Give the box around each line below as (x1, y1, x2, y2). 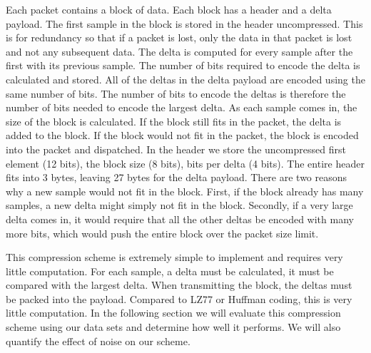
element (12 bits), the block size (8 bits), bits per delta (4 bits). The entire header (6, 155, 365, 170)
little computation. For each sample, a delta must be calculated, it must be (6, 263, 334, 278)
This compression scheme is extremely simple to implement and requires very (6, 250, 343, 265)
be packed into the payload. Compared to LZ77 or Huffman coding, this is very (6, 291, 352, 306)
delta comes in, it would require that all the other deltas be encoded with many (6, 211, 354, 226)
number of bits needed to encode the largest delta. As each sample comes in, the (6, 100, 357, 115)
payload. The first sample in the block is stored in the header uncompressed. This (6, 16, 363, 31)
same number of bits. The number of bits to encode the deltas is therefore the (6, 86, 346, 101)
